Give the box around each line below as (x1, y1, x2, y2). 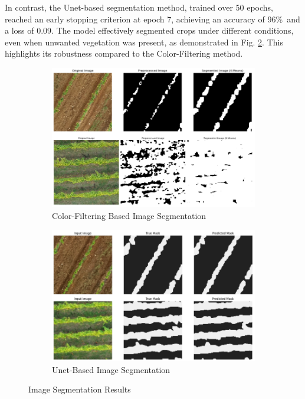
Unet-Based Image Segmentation (52, 363, 170, 375)
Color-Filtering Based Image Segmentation (52, 210, 206, 222)
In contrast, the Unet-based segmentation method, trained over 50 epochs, (5, 1, 274, 13)
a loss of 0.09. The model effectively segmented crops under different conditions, (5, 24, 294, 37)
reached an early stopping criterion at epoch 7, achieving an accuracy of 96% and (5, 12, 300, 25)
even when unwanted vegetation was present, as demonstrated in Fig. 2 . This (5, 35, 283, 48)
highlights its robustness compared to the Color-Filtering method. (5, 47, 243, 60)
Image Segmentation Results (28, 383, 131, 395)
